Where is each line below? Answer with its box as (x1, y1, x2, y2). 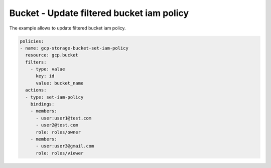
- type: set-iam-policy (25, 94, 84, 100)
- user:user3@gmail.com (36, 143, 94, 149)
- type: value (30, 66, 65, 72)
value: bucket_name (36, 80, 84, 86)
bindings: (30, 101, 55, 107)
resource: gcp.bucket (25, 52, 79, 58)
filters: (25, 59, 47, 65)
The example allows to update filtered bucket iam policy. (9, 25, 126, 31)
